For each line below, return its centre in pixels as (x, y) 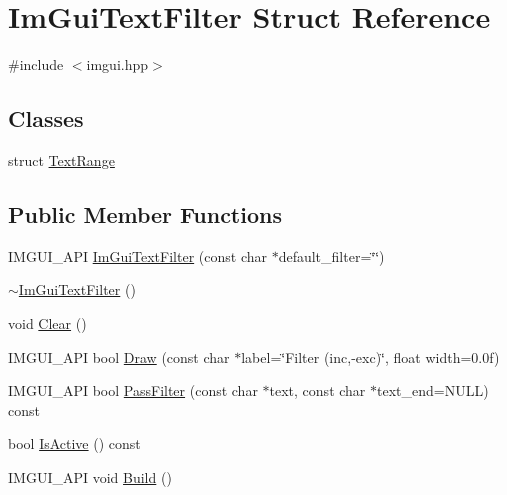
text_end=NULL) (433, 390)
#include (36, 64)
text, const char (317, 390)
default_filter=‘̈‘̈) (331, 255)
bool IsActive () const (74, 443)
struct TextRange (61, 159)
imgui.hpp (117, 64)
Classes (46, 118)
